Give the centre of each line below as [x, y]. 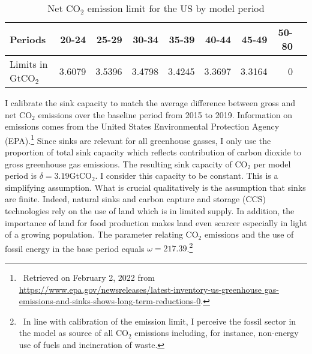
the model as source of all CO [73, 333]
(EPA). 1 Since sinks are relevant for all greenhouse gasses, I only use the [138, 139]
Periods [28, 39]
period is [21, 175]
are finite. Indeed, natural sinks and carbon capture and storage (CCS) [135, 199]
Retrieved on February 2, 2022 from [89, 277]
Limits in [29, 64]
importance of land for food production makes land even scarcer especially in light [156, 222]
